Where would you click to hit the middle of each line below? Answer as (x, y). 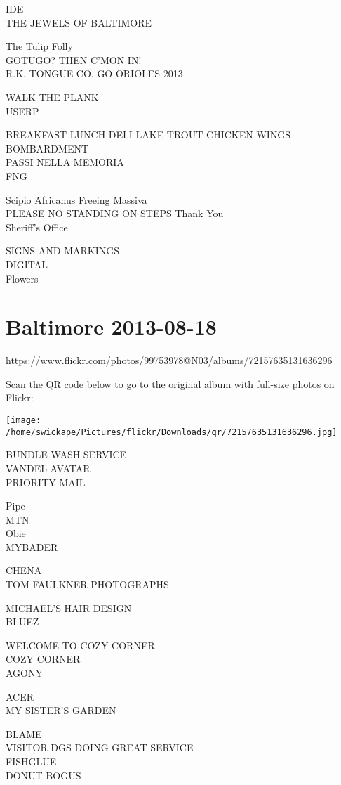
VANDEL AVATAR (48, 468)
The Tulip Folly (39, 46)
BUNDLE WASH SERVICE (66, 454)
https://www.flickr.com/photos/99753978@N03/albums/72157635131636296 (169, 360)
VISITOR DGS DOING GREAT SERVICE (100, 747)
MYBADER (32, 546)
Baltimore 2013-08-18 (111, 326)
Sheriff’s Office (37, 227)
